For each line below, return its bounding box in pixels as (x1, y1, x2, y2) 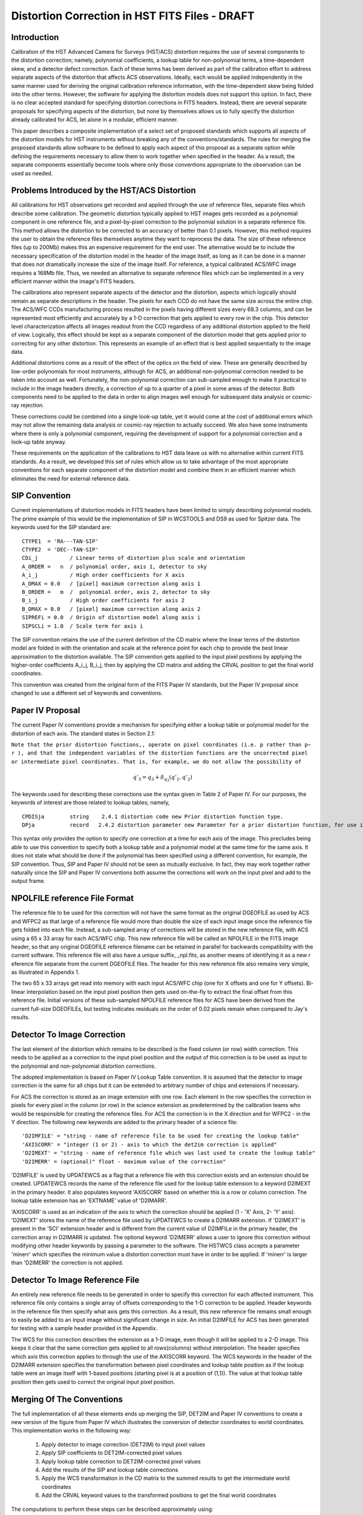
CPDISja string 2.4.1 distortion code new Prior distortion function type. (22, 813, 284, 820)
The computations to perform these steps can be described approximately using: (11, 1505, 214, 1513)
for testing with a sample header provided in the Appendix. (11, 1325, 158, 1332)
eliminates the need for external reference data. (11, 474, 130, 482)
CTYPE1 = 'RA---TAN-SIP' (22, 538, 99, 545)
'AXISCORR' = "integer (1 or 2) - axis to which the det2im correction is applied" (22, 1141, 278, 1148)
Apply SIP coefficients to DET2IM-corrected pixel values (41, 1449, 182, 1457)
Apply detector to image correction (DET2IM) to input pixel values (41, 1440, 206, 1448)
